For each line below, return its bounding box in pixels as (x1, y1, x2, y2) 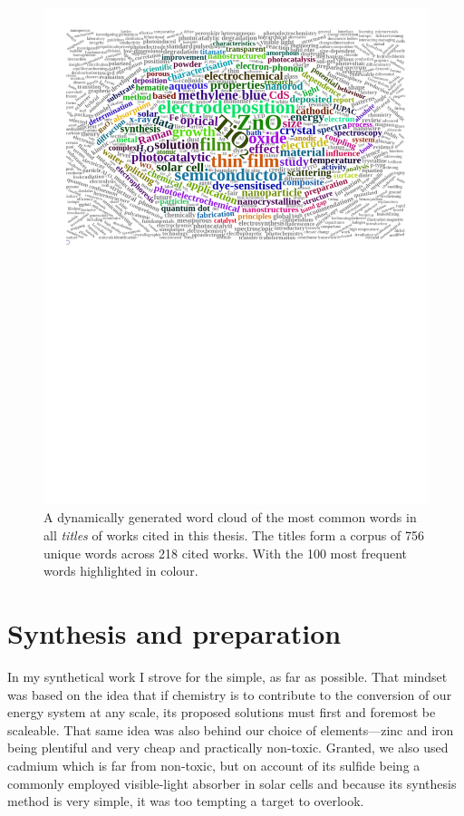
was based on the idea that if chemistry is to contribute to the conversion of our (7, 685, 452, 704)
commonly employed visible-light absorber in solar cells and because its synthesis (7, 773, 457, 792)
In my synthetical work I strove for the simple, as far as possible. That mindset (7, 666, 448, 685)
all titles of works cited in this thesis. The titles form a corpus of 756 (43, 526, 424, 545)
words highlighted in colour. (43, 561, 198, 580)
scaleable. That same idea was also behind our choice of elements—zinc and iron (7, 720, 454, 739)
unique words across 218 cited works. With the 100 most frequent (43, 543, 408, 562)
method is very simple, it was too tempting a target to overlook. (7, 792, 364, 811)
